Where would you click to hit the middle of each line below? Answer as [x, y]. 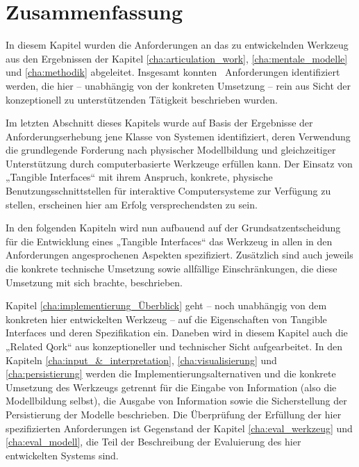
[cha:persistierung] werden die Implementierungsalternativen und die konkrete [171, 374]
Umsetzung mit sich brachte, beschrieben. [94, 282]
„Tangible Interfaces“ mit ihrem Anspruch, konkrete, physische [139, 177]
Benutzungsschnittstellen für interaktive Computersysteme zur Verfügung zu [168, 191]
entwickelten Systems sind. [62, 455]
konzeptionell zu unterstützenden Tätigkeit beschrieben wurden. [142, 99]
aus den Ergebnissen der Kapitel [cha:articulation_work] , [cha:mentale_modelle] [177, 58]
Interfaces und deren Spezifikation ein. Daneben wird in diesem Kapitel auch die [177, 333]
